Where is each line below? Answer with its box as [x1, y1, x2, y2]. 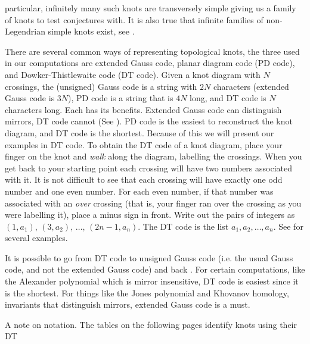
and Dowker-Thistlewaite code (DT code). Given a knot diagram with [5, 68, 261, 80]
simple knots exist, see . [48, 25, 135, 37]
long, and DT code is [190, 92, 266, 104]
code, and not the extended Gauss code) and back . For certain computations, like [5, 263, 305, 276]
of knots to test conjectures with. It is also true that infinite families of [5, 13, 263, 26]
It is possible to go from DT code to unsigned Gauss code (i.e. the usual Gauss [5, 251, 293, 264]
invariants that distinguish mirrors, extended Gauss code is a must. [5, 298, 250, 311]
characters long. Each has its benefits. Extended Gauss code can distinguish [5, 103, 282, 115]
